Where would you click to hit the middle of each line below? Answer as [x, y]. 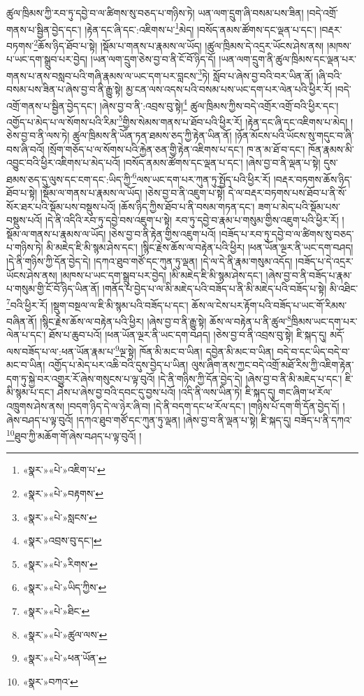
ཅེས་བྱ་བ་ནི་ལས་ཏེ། [38, 135]
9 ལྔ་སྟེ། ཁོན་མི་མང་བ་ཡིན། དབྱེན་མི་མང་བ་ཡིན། [194, 350]
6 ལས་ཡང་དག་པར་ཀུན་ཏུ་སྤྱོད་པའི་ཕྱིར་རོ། [202, 178]
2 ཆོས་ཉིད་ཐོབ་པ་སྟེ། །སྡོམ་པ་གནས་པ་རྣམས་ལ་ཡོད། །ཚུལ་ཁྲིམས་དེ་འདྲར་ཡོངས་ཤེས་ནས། [179, 44]
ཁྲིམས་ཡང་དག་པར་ [324, 321]
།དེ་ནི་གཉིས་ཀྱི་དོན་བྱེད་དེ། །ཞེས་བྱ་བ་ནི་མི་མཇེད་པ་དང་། [250, 378]
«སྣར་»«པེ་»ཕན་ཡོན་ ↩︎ [65, 658]
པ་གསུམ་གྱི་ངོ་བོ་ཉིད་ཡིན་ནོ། [53, 289]
